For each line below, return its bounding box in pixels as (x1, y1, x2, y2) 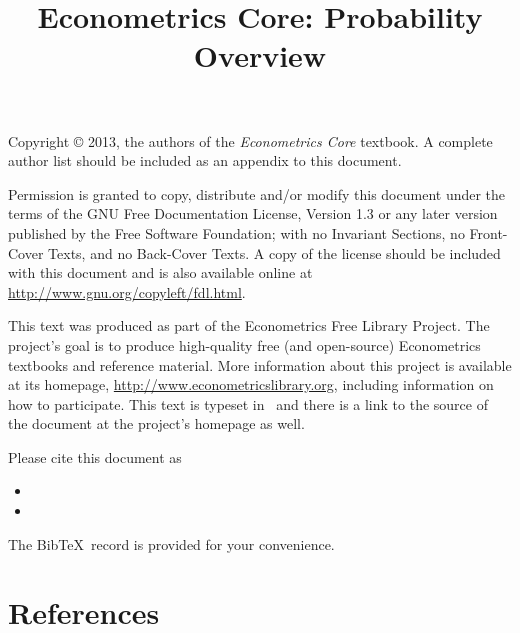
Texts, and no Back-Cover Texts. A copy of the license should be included (48, 242, 501, 263)
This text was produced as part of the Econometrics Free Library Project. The (8, 315, 490, 336)
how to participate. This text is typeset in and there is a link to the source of (8, 393, 488, 414)
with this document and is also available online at (8, 262, 313, 283)
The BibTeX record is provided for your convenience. (8, 533, 335, 554)
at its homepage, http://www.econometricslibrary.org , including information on (8, 374, 494, 395)
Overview (193, 35, 327, 76)
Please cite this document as (8, 446, 182, 467)
